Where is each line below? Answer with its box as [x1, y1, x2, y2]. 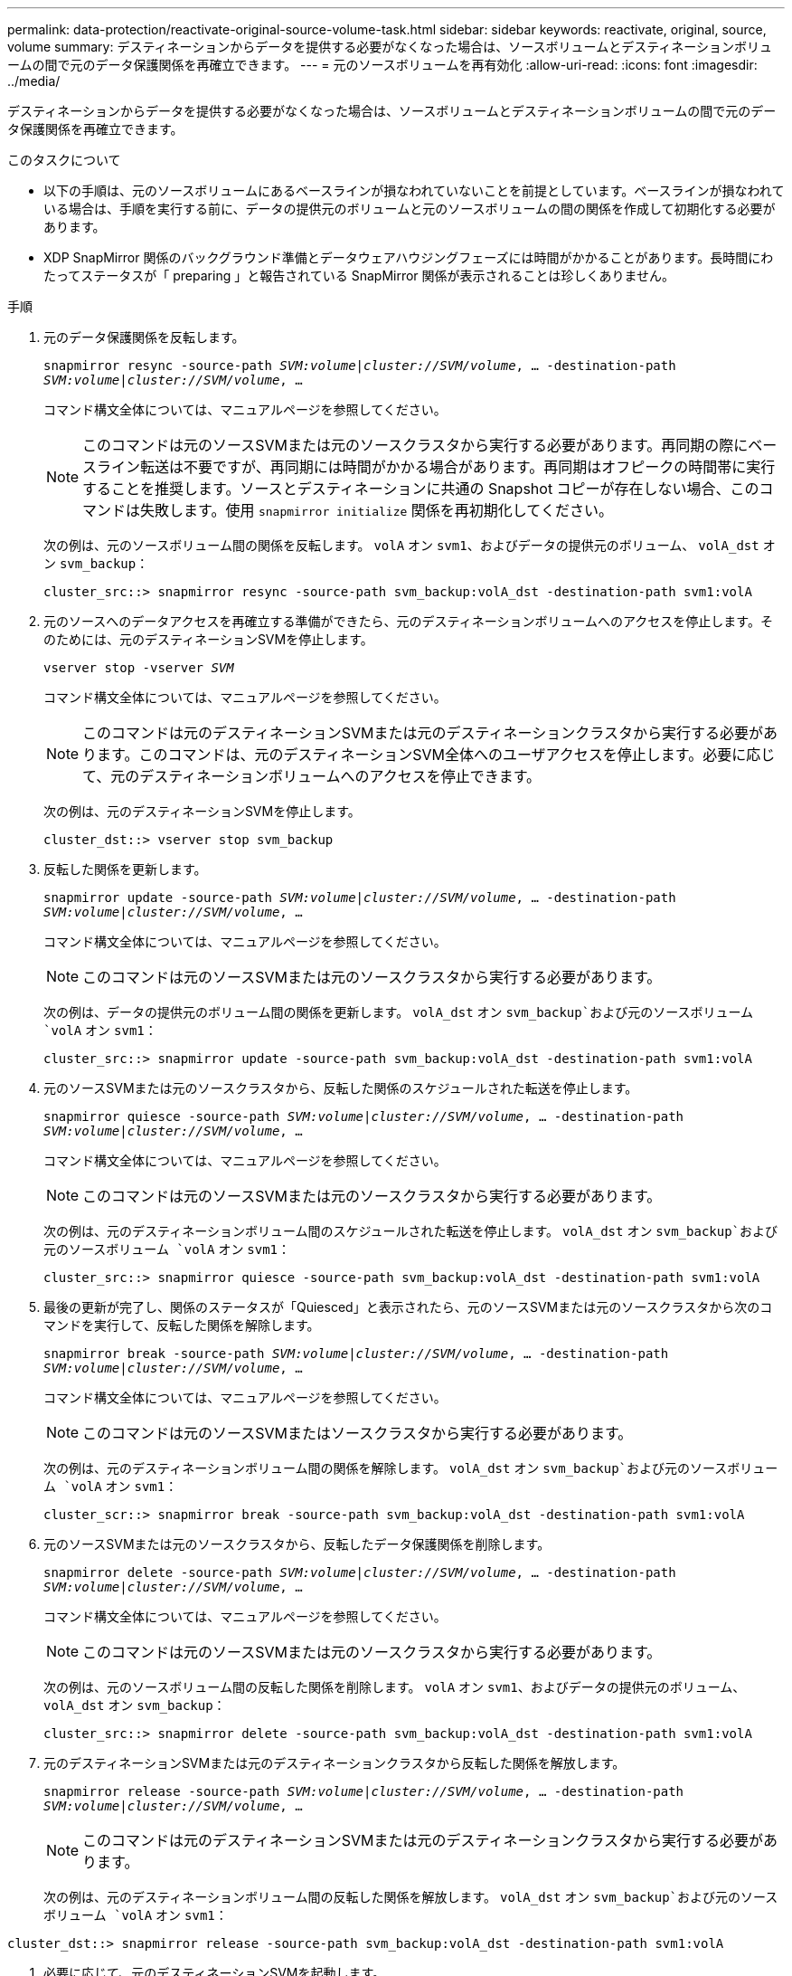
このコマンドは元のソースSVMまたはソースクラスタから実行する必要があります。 [82, 1424, 633, 1442]
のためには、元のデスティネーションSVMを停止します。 [43, 632, 373, 647]
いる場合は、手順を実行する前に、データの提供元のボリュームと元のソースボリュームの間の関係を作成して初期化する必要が [43, 201, 776, 216]
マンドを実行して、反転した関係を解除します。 [43, 1317, 320, 1333]
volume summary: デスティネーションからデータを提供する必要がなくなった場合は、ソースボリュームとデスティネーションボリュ [7, 39, 773, 54]
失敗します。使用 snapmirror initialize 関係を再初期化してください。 [140, 501, 613, 519]
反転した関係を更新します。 [43, 861, 207, 877]
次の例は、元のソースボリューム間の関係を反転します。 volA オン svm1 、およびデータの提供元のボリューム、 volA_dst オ [43, 537, 776, 553]
